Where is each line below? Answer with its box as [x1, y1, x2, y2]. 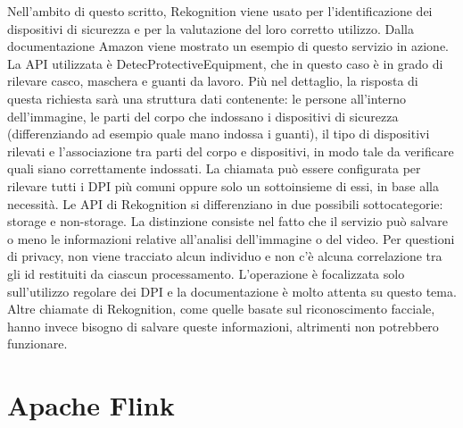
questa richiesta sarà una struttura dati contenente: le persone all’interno [7, 88, 407, 107]
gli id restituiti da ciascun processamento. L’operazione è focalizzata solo [7, 264, 405, 282]
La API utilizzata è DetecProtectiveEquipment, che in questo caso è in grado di [7, 54, 443, 72]
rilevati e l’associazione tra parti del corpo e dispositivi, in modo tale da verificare [7, 141, 454, 160]
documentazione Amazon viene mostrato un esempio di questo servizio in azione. [7, 37, 450, 55]
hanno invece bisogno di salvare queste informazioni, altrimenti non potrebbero [7, 316, 439, 335]
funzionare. [7, 334, 68, 353]
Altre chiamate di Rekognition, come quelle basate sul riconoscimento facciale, [7, 299, 435, 318]
